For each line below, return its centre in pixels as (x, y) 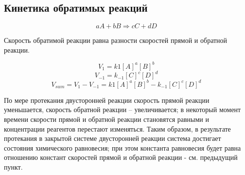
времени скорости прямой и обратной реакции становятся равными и (106, 119)
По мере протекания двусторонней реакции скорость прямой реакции (107, 100)
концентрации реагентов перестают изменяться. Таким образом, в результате (117, 128)
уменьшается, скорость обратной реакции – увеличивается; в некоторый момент (122, 109)
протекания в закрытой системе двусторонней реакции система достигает (113, 138)
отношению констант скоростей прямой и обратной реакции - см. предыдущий (121, 157)
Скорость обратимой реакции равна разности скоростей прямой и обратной (116, 40)
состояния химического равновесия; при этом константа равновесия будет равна (122, 147)
